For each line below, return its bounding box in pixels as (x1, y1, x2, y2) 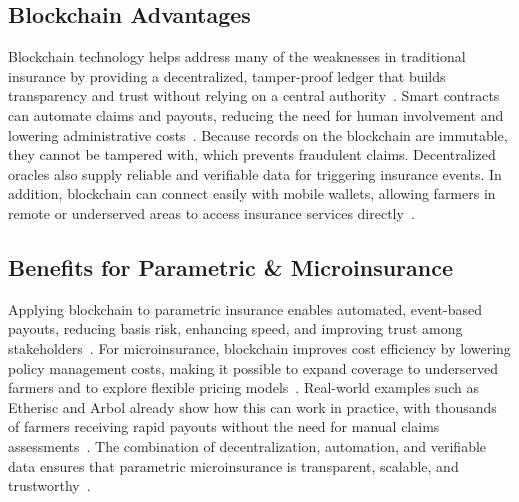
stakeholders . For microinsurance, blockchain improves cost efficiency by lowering (8, 337, 511, 358)
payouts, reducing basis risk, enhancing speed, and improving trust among (8, 318, 463, 339)
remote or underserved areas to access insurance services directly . (8, 202, 415, 223)
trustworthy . (8, 475, 91, 496)
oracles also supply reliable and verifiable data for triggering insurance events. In (8, 163, 502, 184)
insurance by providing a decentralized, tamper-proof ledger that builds (8, 65, 446, 86)
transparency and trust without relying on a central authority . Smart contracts (8, 85, 500, 106)
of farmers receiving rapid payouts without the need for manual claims (8, 416, 440, 437)
